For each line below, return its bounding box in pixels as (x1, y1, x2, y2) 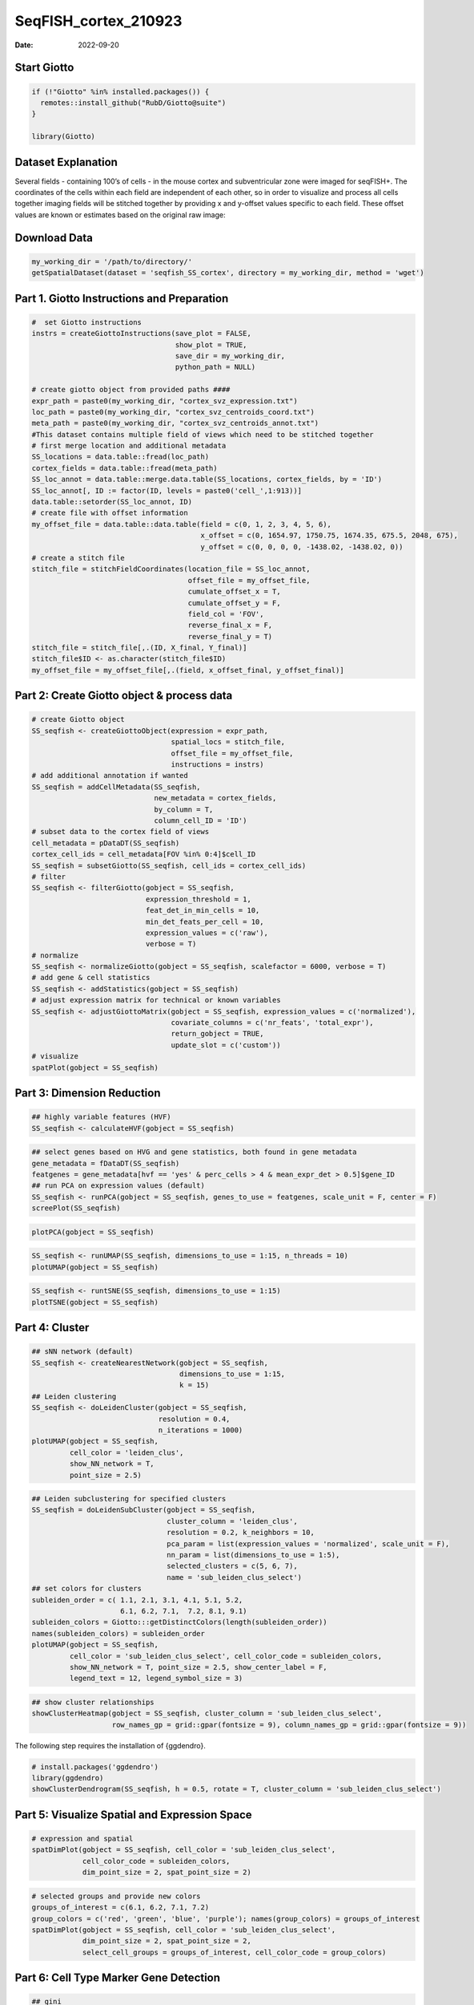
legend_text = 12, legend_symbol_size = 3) (69, 1674, 243, 1683)
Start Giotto (14, 61, 74, 75)
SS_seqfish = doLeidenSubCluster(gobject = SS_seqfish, (31, 1505, 256, 1515)
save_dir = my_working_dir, (175, 351, 286, 360)
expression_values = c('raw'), (145, 928, 268, 938)
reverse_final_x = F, (187, 621, 273, 630)
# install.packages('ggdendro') (31, 1762, 159, 1772)
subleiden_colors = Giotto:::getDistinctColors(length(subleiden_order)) (31, 1618, 327, 1627)
